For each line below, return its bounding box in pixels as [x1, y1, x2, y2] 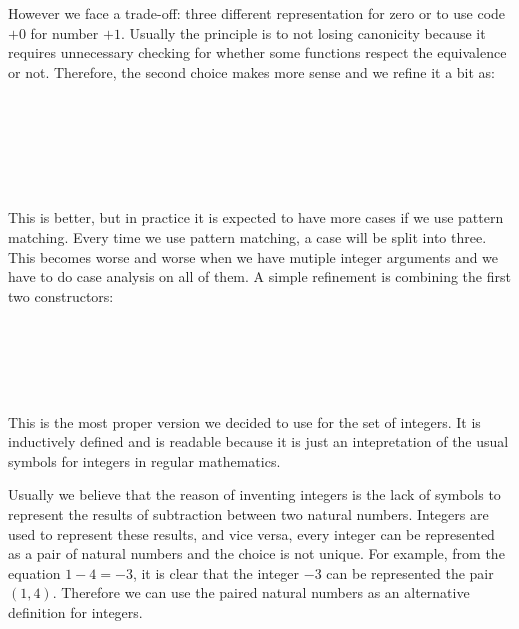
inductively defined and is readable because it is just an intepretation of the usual [8, 431, 509, 452]
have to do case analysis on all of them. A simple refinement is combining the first [8, 266, 511, 287]
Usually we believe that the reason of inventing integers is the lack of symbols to [8, 484, 501, 505]
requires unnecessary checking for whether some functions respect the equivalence [8, 42, 507, 63]
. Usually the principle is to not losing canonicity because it [120, 22, 486, 43]
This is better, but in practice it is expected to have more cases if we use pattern [8, 207, 504, 228]
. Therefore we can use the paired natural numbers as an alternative [52, 582, 470, 603]
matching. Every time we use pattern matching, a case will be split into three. [8, 226, 487, 247]
